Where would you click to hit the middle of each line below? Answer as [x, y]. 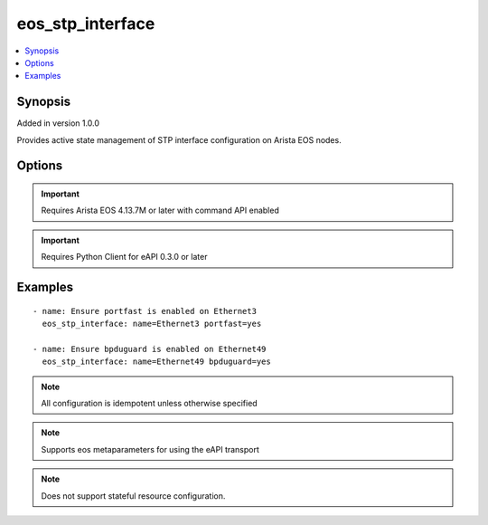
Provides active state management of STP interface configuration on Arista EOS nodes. [179, 139]
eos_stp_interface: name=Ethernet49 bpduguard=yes [156, 362]
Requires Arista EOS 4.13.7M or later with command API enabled [160, 210]
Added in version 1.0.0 [58, 123]
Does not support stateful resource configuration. [133, 496]
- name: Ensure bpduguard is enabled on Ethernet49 [150, 349]
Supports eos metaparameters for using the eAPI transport [150, 449]
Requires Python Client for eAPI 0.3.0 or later [124, 257]
